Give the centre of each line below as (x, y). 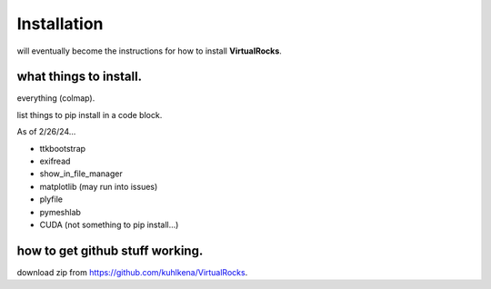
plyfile (51, 199)
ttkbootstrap (63, 148)
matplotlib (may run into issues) (99, 186)
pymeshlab (60, 212)
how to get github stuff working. (110, 250)
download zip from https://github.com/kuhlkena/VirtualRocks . (132, 272)
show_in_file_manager (81, 174)
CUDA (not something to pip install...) (109, 224)
